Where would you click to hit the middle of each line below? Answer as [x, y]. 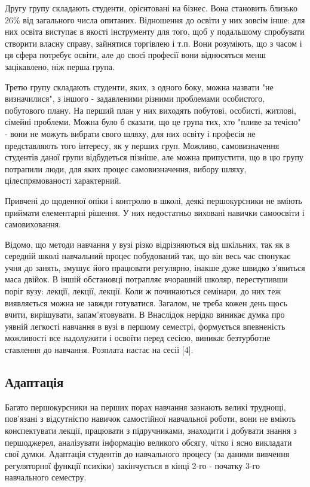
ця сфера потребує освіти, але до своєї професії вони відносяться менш [135, 55]
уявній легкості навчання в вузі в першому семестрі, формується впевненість [145, 326]
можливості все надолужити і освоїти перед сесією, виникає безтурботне [138, 338]
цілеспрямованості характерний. [63, 180]
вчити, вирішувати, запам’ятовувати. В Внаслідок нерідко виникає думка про [145, 314]
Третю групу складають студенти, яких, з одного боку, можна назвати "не [139, 86]
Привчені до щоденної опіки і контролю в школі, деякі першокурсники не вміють [154, 200]
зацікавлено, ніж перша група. [60, 66]
